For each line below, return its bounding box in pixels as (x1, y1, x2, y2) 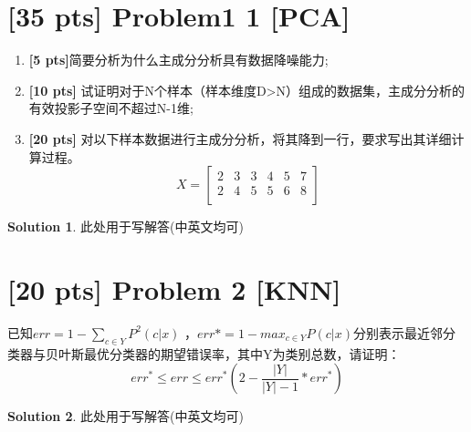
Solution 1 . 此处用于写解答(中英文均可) (7, 217, 244, 236)
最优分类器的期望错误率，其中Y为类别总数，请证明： (83, 344, 401, 363)
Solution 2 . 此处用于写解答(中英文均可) (7, 406, 244, 426)
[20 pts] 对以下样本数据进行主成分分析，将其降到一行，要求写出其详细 (28, 129, 452, 148)
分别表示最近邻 (353, 323, 443, 342)
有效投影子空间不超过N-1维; (28, 98, 194, 118)
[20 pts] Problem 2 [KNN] (7, 270, 341, 307)
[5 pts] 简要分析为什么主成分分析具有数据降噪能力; (28, 50, 329, 69)
